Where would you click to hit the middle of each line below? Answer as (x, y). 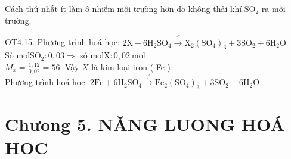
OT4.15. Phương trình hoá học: (62, 42)
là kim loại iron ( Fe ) (131, 66)
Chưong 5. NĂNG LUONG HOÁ (145, 124)
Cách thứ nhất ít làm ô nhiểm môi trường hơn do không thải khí (123, 8)
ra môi (273, 8)
